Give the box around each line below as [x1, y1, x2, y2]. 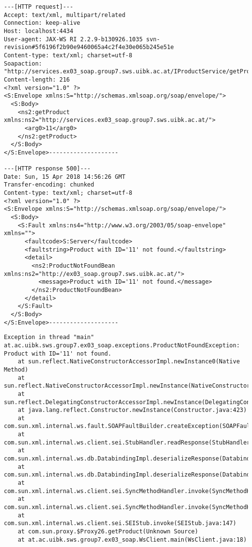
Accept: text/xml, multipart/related [4, 11, 126, 18]
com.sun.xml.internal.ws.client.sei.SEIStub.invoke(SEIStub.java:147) [4, 520, 236, 527]
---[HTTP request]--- [4, 3, 74, 10]
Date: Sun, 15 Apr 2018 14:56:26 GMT [4, 173, 126, 180]
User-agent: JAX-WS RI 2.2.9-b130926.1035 [4, 35, 143, 43]
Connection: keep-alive [4, 19, 80, 27]
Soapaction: [4, 60, 42, 67]
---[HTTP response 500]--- [4, 165, 91, 172]
